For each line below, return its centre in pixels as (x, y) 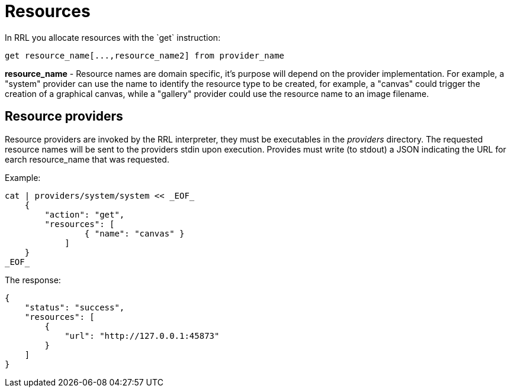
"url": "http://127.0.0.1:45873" (142, 336)
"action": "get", (85, 214)
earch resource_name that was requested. (87, 159)
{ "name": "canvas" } (134, 233)
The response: (33, 280)
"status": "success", (75, 307)
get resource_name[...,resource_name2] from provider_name (145, 55)
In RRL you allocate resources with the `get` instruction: (113, 37)
